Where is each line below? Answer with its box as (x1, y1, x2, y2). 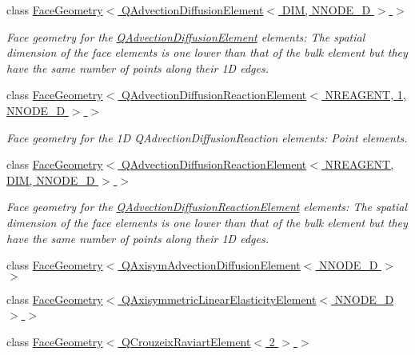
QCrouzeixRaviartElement (121, 333, 251, 349)
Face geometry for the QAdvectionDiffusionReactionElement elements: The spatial (6, 198, 408, 215)
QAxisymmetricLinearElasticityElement (121, 290, 317, 307)
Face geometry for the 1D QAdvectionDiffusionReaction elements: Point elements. (6, 129, 408, 146)
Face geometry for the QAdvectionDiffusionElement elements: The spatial (6, 28, 365, 45)
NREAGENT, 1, (325, 86, 406, 103)
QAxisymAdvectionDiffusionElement (121, 257, 301, 273)
